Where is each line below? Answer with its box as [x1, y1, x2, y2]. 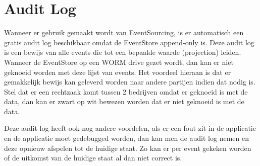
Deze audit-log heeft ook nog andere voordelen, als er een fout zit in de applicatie [4, 123, 256, 133]
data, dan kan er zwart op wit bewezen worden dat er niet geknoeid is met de [4, 96, 244, 107]
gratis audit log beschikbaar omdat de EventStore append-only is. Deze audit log [4, 37, 254, 47]
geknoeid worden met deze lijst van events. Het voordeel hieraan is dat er [4, 66, 231, 77]
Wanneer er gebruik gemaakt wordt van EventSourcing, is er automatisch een [4, 27, 244, 38]
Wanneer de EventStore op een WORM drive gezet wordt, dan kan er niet [4, 56, 234, 67]
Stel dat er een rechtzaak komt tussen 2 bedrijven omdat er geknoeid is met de [4, 86, 248, 97]
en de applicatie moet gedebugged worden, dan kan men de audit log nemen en [4, 133, 249, 143]
